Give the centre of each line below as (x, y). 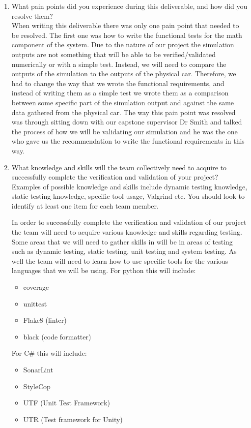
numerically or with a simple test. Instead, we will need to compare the (119, 64)
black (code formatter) (57, 336)
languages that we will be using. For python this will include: (104, 270)
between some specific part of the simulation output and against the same (123, 102)
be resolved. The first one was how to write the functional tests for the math (127, 35)
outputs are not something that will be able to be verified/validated (113, 54)
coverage (36, 287)
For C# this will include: (49, 353)
